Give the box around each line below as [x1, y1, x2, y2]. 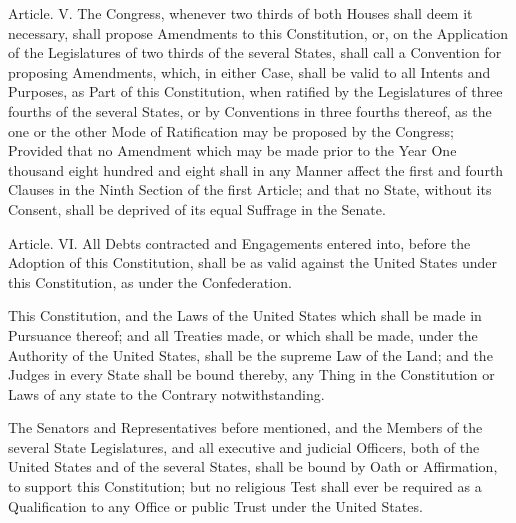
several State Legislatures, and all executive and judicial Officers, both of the [8, 436, 480, 457]
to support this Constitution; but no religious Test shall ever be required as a [8, 476, 482, 497]
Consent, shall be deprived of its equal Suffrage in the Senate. [8, 198, 386, 219]
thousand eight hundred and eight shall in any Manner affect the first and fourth [8, 159, 504, 180]
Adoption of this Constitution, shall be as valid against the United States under [8, 252, 497, 273]
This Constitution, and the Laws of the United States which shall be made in [8, 305, 482, 326]
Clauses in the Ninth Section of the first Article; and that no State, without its [8, 179, 492, 200]
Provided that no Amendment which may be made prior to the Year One [8, 140, 457, 161]
